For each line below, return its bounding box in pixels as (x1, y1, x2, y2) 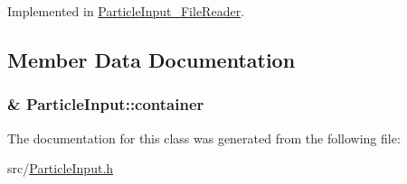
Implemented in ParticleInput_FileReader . (7, 2, 245, 20)
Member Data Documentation (7, 45, 296, 73)
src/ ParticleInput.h (7, 159, 114, 178)
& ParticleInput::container (7, 93, 204, 115)
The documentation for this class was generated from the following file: (7, 128, 401, 147)
